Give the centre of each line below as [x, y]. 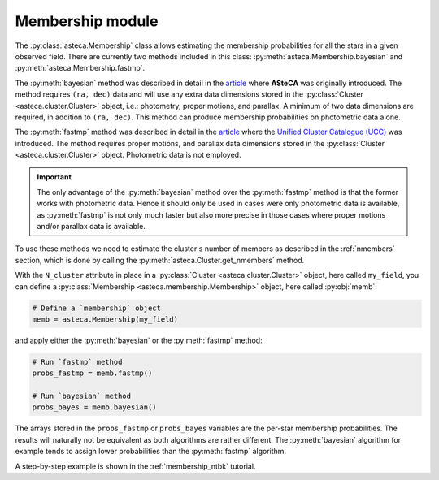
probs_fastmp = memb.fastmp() [92, 373]
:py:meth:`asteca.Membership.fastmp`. [80, 68]
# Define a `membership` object [97, 308]
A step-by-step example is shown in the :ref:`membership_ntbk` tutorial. [135, 466]
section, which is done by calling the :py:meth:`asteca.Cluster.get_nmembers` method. [160, 260]
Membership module [87, 21]
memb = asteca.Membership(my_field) [105, 319]
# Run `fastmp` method [77, 362]
